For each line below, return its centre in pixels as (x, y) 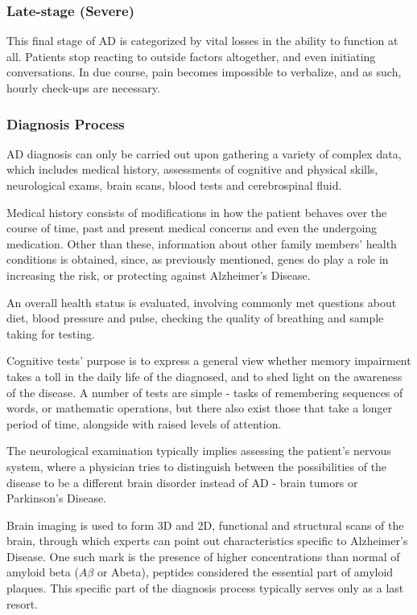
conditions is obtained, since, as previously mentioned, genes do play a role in (198, 259)
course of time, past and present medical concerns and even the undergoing (192, 228)
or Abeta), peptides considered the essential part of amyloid (245, 572)
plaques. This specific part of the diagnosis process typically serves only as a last (205, 588)
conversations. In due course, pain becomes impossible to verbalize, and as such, (204, 72)
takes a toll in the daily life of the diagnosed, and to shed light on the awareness (204, 376)
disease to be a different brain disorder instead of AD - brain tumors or (182, 482)
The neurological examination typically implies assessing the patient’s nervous (199, 451)
